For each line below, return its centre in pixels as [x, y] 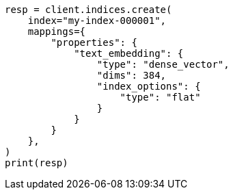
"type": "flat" [160, 97]
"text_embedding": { [129, 53]
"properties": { [94, 42]
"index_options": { [149, 86]
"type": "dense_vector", [163, 64]
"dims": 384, [132, 75]
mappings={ [57, 31]
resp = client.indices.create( [88, 10]
